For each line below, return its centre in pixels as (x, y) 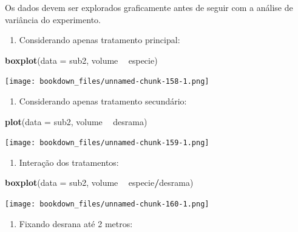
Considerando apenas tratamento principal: (100, 40)
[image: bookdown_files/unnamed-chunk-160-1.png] (107, 204)
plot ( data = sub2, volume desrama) (76, 121)
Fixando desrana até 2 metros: (76, 223)
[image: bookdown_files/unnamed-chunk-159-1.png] (107, 143)
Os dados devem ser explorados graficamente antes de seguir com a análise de (149, 7)
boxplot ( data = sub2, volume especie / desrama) (99, 183)
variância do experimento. (53, 19)
